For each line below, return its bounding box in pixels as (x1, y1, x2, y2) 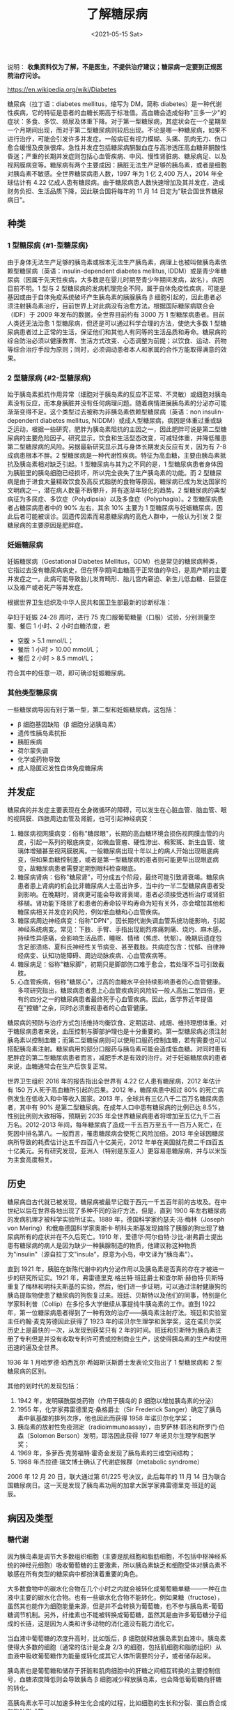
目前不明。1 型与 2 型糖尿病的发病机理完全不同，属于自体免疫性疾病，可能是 (7, 284, 226, 292)
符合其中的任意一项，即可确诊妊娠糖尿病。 (7, 669, 130, 677)
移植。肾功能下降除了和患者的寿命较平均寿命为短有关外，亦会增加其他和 (17, 899, 225, 908)
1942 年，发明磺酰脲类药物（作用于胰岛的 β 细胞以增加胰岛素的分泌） (17, 1397, 217, 1405)
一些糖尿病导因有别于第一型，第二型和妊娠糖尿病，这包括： (7, 705, 178, 714)
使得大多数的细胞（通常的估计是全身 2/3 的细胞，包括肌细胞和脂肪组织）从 (7, 1642, 222, 1651)
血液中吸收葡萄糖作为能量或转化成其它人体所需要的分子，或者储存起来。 (7, 1651, 214, 1660)
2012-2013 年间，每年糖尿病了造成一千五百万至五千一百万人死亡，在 (25, 1120, 223, 1129)
